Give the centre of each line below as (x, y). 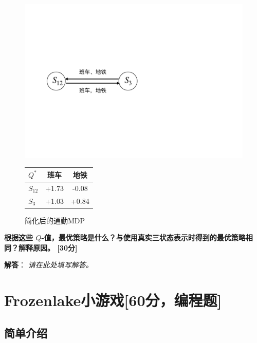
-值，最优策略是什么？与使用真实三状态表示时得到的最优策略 (143, 237)
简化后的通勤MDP (55, 220)
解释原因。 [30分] (48, 247)
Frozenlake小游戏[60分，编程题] (113, 300)
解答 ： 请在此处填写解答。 (49, 265)
